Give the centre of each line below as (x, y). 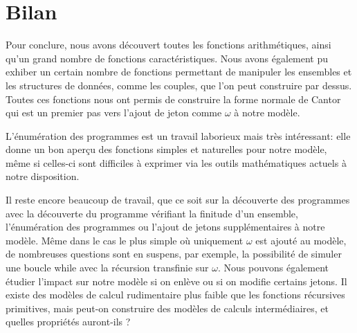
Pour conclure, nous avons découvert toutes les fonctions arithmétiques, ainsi (168, 45)
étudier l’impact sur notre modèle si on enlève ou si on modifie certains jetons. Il (176, 281)
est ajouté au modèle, (301, 240)
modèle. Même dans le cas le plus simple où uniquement (125, 240)
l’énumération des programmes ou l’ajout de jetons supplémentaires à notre (165, 227)
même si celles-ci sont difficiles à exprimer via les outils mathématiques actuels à (176, 162)
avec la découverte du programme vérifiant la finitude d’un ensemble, (152, 213)
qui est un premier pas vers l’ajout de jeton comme (114, 112)
